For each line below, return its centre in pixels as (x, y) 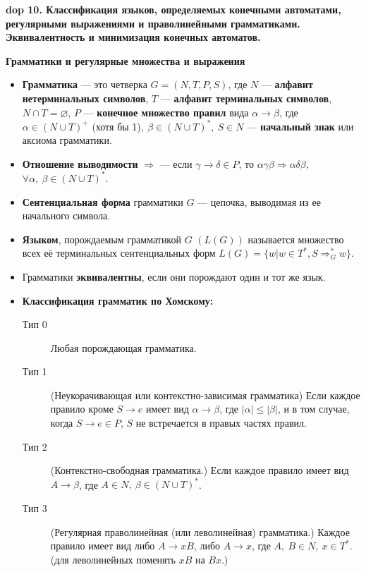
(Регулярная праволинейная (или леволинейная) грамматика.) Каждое (200, 531)
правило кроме (82, 409)
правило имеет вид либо (103, 546)
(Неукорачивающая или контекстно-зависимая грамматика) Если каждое (205, 395)
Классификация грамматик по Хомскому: (118, 300)
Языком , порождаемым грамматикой (102, 239)
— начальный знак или (300, 126)
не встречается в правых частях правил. (221, 423)
